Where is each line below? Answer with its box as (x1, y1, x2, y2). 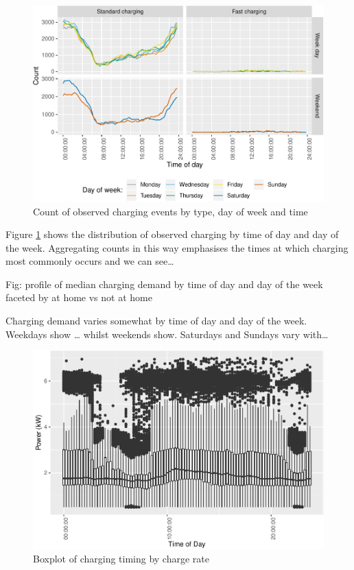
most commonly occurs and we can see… (5, 254, 174, 268)
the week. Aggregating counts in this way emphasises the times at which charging (5, 240, 349, 254)
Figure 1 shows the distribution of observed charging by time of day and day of (5, 227, 339, 241)
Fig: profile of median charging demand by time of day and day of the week (5, 276, 323, 291)
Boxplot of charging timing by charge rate (33, 551, 209, 566)
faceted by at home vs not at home (5, 290, 152, 305)
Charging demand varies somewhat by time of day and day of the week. (5, 313, 307, 328)
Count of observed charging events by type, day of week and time (33, 204, 308, 218)
